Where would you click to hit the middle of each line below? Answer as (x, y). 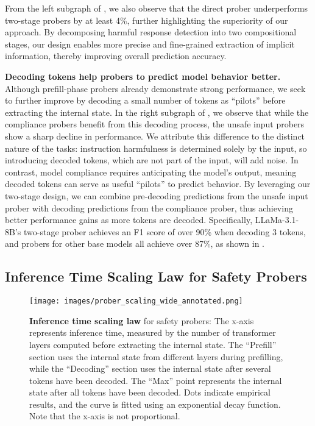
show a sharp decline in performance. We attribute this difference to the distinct (155, 136)
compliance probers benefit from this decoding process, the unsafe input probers (155, 124)
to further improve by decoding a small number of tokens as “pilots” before (145, 100)
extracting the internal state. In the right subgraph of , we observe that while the (157, 112)
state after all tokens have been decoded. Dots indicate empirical (150, 392)
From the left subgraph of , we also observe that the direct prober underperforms (157, 8)
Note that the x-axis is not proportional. (105, 416)
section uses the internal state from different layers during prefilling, (156, 356)
